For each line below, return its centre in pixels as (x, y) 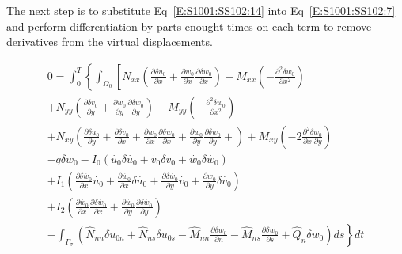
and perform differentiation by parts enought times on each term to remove (189, 26)
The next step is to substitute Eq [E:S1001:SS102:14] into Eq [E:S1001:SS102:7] (201, 10)
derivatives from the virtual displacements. (110, 42)
